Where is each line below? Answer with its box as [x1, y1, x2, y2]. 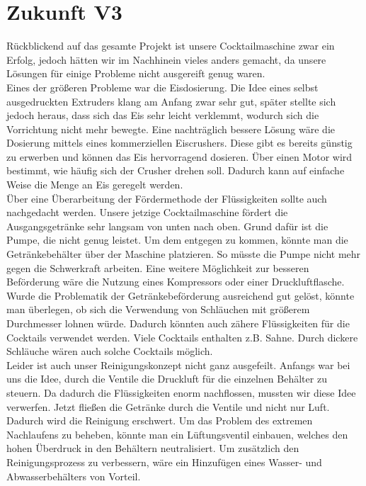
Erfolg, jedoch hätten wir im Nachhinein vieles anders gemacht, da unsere [6, 52, 326, 67]
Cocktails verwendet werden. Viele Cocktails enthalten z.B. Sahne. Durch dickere [6, 329, 358, 344]
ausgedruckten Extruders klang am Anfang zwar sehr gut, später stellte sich [6, 94, 336, 108]
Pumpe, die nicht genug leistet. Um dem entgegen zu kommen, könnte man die [6, 232, 348, 247]
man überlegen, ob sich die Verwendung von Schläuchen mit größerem [6, 302, 310, 317]
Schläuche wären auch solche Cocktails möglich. [6, 344, 213, 358]
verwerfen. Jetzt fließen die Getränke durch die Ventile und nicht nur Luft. [6, 399, 330, 414]
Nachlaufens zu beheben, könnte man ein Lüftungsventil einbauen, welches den [6, 426, 348, 441]
